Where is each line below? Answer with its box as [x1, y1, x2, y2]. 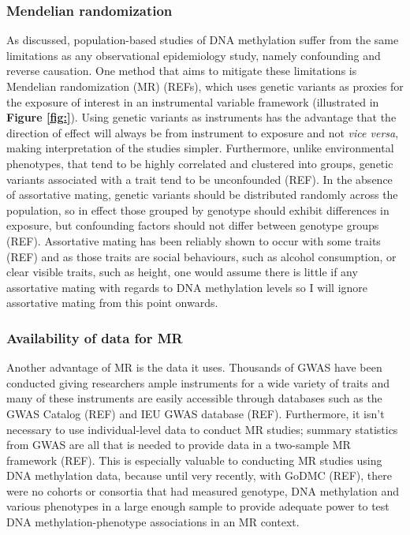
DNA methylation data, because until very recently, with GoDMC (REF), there [6, 467, 392, 484]
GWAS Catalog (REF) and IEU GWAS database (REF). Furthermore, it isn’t [6, 405, 385, 421]
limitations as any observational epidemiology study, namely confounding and [6, 47, 381, 63]
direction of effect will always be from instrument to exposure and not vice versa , [6, 124, 399, 140]
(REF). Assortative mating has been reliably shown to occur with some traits [6, 232, 381, 249]
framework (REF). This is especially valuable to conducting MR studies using [6, 451, 382, 468]
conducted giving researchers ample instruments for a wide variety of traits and [6, 374, 389, 391]
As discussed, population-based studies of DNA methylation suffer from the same [6, 32, 399, 48]
